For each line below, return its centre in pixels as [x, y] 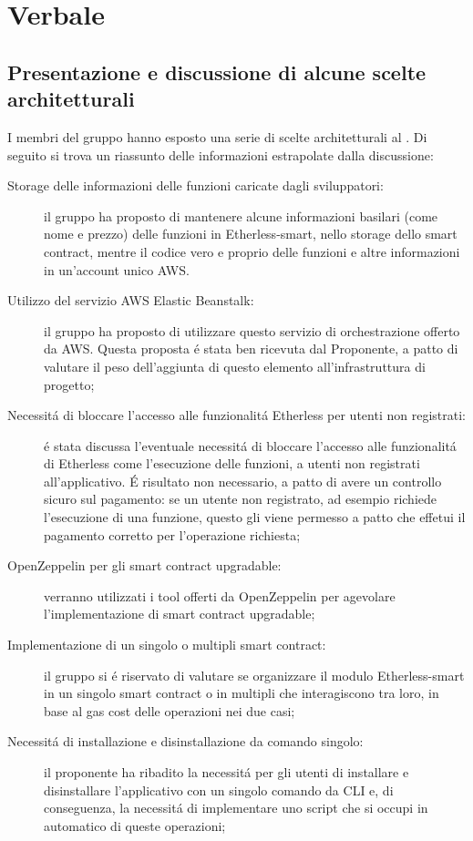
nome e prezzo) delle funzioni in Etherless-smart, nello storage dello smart [251, 234]
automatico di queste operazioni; [135, 825]
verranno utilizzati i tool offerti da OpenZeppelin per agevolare [220, 595]
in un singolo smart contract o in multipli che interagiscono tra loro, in [242, 693]
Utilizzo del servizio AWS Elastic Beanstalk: [131, 300]
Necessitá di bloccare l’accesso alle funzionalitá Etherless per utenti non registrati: [236, 415]
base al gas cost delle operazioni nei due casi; [170, 710]
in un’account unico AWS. [117, 269]
